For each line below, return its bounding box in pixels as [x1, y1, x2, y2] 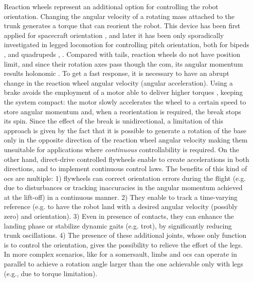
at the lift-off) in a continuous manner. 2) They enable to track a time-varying [4, 192, 238, 202]
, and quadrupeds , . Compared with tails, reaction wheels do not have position [4, 49, 240, 59]
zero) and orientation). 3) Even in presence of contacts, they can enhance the [4, 211, 234, 221]
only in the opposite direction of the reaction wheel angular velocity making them [4, 135, 248, 145]
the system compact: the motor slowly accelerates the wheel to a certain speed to [4, 96, 246, 106]
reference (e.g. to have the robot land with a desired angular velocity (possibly [4, 201, 238, 211]
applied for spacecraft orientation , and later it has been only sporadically [4, 30, 224, 40]
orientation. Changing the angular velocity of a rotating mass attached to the [4, 11, 235, 21]
